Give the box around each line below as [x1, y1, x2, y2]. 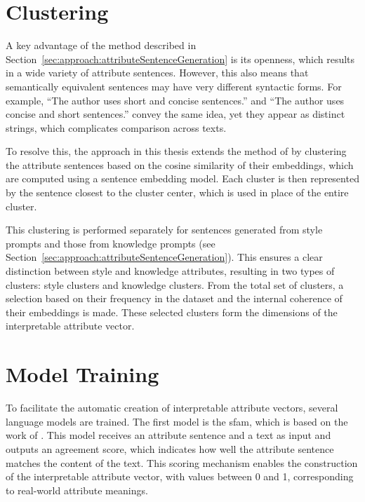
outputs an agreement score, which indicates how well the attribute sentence [6, 441, 334, 456]
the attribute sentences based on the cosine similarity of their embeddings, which [6, 157, 354, 172]
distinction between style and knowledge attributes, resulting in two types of [6, 264, 335, 278]
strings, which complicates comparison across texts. [6, 120, 227, 135]
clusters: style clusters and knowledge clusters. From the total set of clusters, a [6, 277, 344, 292]
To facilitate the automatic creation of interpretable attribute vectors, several [6, 400, 338, 415]
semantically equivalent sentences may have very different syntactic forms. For [6, 79, 342, 93]
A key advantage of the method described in [6, 38, 197, 53]
